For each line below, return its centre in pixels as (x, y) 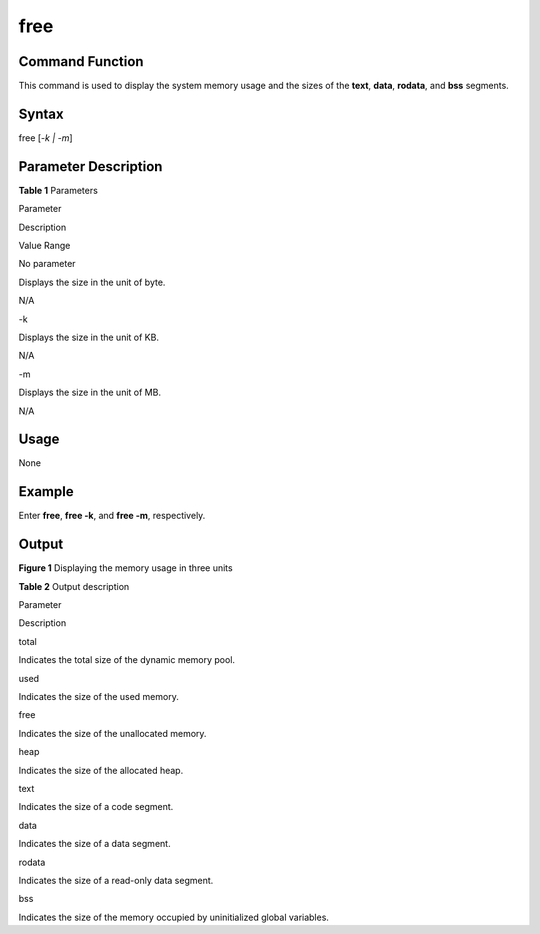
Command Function (81, 61)
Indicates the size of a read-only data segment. (116, 880)
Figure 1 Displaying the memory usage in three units (126, 568)
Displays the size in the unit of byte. (92, 282)
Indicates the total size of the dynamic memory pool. (126, 660)
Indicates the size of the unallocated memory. (112, 733)
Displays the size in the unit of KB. (89, 337)
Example (46, 491)
